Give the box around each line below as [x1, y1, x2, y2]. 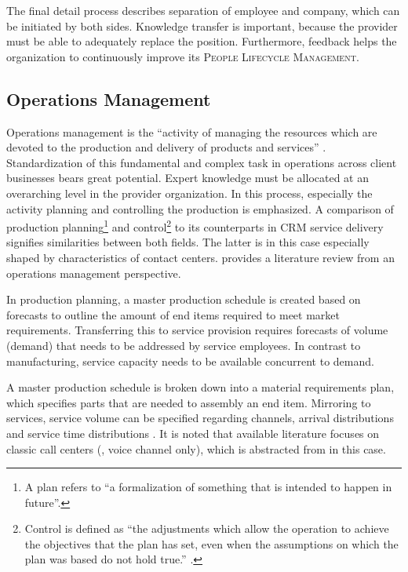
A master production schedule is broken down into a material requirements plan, [6, 379, 395, 395]
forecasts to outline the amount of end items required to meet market [6, 306, 341, 322]
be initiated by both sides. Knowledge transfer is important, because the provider [6, 17, 398, 34]
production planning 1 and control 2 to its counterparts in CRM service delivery [6, 217, 384, 235]
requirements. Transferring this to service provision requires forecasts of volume [6, 322, 388, 338]
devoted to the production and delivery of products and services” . [6, 139, 326, 155]
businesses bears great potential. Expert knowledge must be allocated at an [6, 169, 369, 186]
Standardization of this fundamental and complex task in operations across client [6, 154, 397, 170]
